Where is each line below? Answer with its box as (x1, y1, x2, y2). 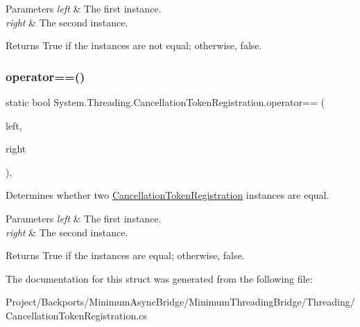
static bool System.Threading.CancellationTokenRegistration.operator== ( (6, 95, 325, 109)
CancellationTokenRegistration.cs (6, 308, 147, 322)
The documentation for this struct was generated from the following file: (6, 271, 313, 285)
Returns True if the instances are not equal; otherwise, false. (6, 38, 262, 53)
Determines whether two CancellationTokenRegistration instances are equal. (6, 188, 329, 202)
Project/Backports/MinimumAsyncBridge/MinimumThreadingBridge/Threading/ (6, 294, 355, 309)
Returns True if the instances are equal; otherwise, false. (6, 248, 245, 263)
